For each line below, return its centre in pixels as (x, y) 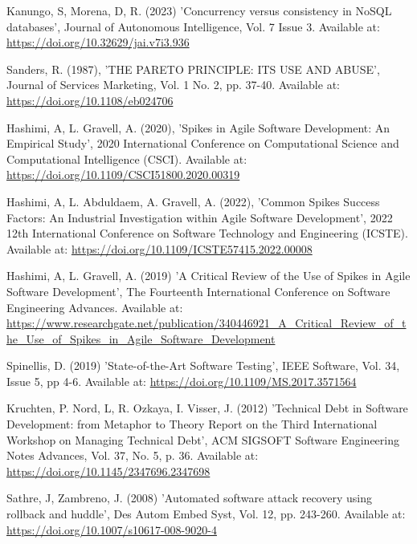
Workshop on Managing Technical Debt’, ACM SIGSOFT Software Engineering (203, 439)
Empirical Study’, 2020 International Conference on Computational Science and (203, 143)
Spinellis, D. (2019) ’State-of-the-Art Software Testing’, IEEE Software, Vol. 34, (203, 365)
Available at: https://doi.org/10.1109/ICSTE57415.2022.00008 (159, 248)
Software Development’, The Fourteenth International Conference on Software (198, 291)
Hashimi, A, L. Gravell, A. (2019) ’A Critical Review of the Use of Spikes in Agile (208, 276)
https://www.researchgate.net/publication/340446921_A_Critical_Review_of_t (206, 323)
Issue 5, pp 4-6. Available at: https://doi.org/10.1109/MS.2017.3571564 (182, 381)
